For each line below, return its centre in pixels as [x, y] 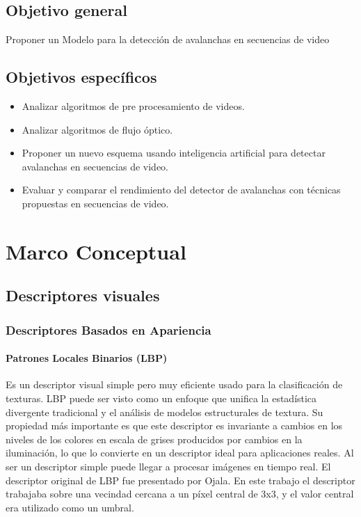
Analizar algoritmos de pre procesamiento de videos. [133, 106]
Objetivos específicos [81, 77]
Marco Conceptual [96, 251]
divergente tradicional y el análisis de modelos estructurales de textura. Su [165, 412]
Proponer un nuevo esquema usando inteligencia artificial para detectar [174, 153]
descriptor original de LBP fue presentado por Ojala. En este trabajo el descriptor [180, 480]
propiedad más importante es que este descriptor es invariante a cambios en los [174, 425]
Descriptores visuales [83, 295]
